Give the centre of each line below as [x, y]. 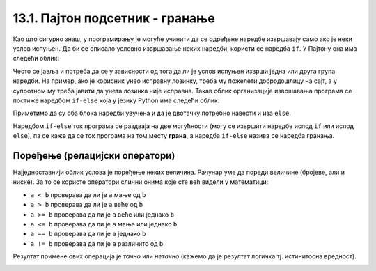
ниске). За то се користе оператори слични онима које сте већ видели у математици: [141, 182]
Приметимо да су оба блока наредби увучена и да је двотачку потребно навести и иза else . [152, 113]
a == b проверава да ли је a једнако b [88, 234]
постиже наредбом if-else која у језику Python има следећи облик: [116, 100]
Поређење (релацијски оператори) [94, 156]
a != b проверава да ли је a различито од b [97, 243]
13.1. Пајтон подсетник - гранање [114, 18]
